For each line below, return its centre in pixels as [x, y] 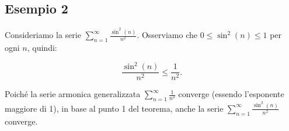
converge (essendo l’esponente [231, 94]
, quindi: [42, 47]
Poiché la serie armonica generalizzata [73, 94]
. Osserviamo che [167, 35]
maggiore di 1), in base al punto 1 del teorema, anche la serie [114, 108]
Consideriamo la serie [43, 35]
